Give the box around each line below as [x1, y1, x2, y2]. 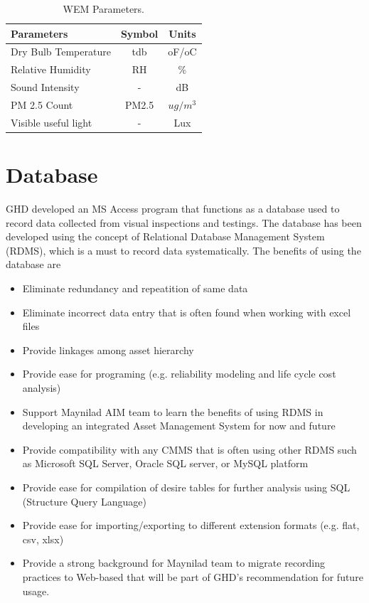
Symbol [120, 26, 159, 41]
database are [6, 257, 61, 272]
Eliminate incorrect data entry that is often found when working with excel [22, 304, 351, 319]
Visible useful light [11, 114, 92, 129]
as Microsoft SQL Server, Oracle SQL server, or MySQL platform [22, 456, 309, 471]
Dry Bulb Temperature [11, 44, 111, 59]
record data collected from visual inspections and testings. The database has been [6, 215, 362, 230]
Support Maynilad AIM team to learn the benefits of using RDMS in [22, 404, 323, 419]
